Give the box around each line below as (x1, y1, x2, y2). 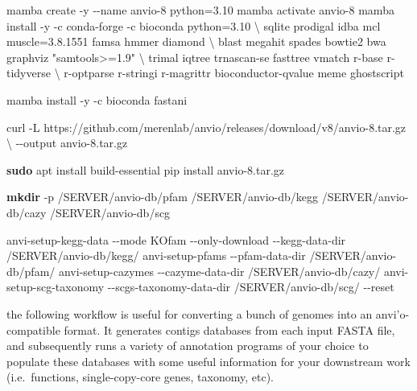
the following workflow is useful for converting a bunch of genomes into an (6, 305, 373, 322)
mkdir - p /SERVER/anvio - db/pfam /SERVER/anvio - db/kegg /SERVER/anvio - (6, 188, 409, 205)
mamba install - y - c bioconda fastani (6, 91, 188, 108)
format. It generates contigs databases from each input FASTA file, (64, 321, 395, 338)
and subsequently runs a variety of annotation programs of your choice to (6, 337, 369, 354)
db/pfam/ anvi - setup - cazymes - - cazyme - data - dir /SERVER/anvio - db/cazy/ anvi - (6, 262, 409, 279)
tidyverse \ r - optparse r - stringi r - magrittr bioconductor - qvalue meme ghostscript (6, 64, 404, 81)
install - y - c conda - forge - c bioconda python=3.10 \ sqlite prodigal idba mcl (6, 17, 381, 34)
